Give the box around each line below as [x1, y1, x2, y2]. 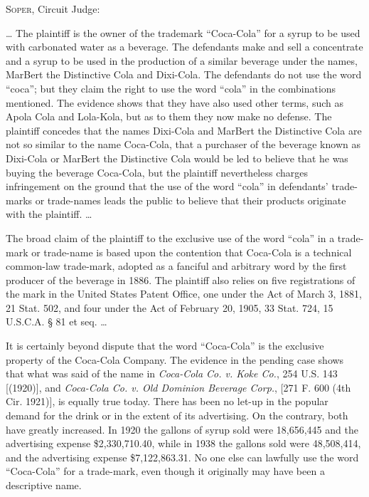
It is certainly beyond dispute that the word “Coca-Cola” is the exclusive [6, 338, 324, 353]
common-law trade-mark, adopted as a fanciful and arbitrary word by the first [6, 258, 347, 273]
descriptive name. [6, 478, 82, 492]
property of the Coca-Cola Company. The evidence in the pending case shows [6, 352, 344, 367]
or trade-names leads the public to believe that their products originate [35, 192, 346, 207]
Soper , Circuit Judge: [6, 1, 100, 16]
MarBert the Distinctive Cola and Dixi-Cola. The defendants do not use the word [6, 67, 362, 82]
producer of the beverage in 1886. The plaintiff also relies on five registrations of [6, 272, 355, 287]
